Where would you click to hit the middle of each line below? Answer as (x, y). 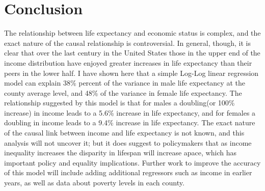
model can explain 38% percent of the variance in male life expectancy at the (125, 83)
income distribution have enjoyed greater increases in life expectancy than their (128, 62)
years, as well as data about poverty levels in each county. (94, 183)
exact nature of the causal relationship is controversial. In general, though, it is (127, 43)
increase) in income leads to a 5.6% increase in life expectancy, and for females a (130, 112)
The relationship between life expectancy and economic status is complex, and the (132, 33)
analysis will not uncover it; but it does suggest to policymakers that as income (128, 142)
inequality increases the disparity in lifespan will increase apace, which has (120, 153)
